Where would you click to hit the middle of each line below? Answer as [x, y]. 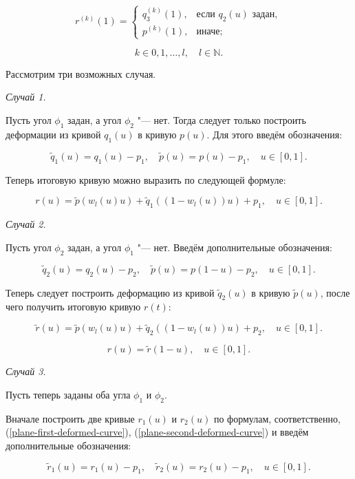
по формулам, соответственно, [277, 418]
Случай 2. [26, 224]
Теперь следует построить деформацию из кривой [110, 292]
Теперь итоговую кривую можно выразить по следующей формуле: [146, 179]
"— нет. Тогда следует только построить [222, 120]
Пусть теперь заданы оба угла [68, 394]
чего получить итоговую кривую [73, 307]
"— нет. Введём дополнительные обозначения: [235, 247]
